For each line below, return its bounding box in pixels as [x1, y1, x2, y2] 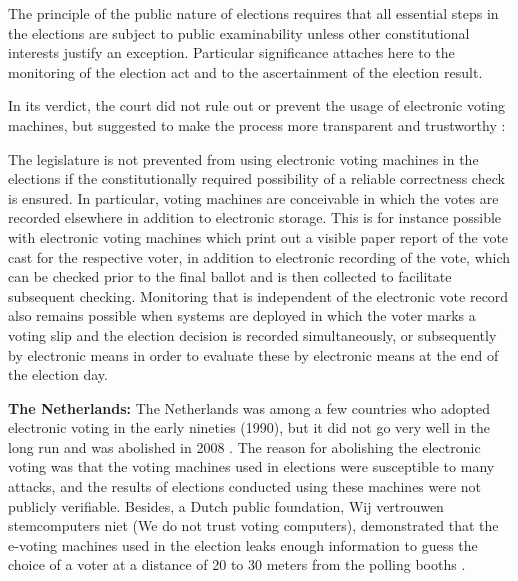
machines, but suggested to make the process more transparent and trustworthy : [8, 114, 506, 135]
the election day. [8, 364, 108, 385]
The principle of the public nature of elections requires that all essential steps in [8, 3, 499, 23]
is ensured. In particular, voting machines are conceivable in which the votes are [8, 187, 499, 208]
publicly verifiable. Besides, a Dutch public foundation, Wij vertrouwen [8, 495, 444, 516]
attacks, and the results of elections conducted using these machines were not [8, 476, 482, 497]
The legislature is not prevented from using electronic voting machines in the [8, 148, 479, 169]
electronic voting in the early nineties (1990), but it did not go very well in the [8, 417, 491, 438]
